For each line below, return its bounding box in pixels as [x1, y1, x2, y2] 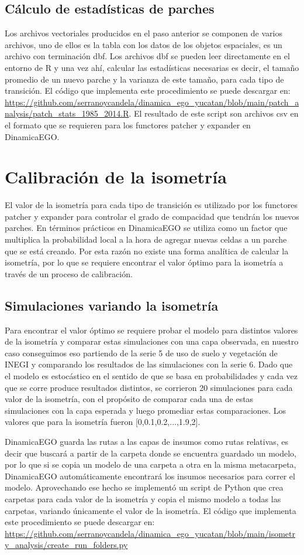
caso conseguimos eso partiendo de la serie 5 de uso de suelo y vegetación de [5, 346, 278, 359]
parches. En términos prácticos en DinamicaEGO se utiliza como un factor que [5, 222, 288, 234]
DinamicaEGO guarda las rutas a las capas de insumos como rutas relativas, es [5, 435, 289, 447]
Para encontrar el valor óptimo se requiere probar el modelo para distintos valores [5, 324, 298, 336]
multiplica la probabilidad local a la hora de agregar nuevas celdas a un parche [5, 233, 287, 246]
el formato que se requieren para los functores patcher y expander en [5, 118, 251, 131]
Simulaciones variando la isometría [5, 296, 219, 314]
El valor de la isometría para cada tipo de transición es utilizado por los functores [5, 199, 298, 211]
